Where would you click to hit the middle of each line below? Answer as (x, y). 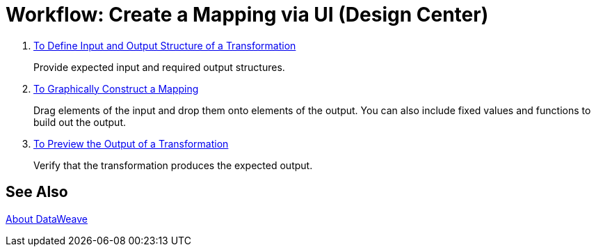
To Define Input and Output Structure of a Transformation (165, 45)
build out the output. (80, 122)
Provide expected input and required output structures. (159, 67)
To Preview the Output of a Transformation (131, 143)
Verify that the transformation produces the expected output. (173, 165)
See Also (37, 192)
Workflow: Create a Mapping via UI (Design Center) (247, 15)
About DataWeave (47, 219)
